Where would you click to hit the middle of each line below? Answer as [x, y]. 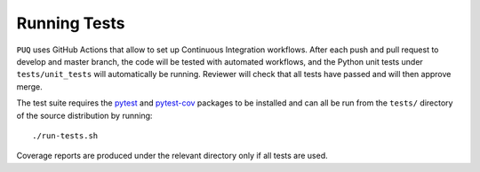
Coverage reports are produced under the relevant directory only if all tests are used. [172, 156]
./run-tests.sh [65, 136]
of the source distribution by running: [84, 115]
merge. [30, 86]
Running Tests [71, 23]
